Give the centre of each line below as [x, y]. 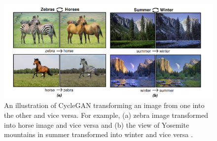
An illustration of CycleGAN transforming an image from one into [104, 105]
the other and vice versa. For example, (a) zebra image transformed [106, 115]
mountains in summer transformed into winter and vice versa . [98, 134]
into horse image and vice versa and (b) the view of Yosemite [97, 124]
